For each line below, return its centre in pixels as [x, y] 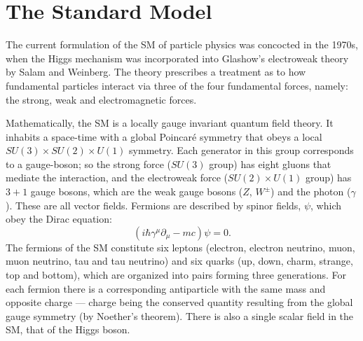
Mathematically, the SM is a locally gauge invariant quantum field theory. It [170, 123]
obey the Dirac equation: [59, 219]
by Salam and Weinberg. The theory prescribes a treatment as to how [156, 72]
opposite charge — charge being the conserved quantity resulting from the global [179, 302]
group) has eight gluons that [270, 163]
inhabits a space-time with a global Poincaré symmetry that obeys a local [164, 136]
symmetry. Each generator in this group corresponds [241, 150]
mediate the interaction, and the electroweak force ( [117, 178]
